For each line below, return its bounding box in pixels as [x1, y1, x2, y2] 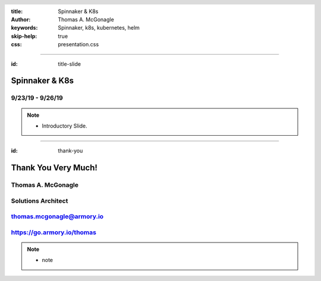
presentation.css [58, 41, 99, 48]
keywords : [11, 24, 38, 31]
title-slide [58, 60, 81, 68]
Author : [11, 16, 31, 23]
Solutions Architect [11, 196, 68, 205]
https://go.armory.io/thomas [11, 228, 96, 237]
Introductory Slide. [42, 122, 87, 129]
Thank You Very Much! [11, 163, 98, 173]
